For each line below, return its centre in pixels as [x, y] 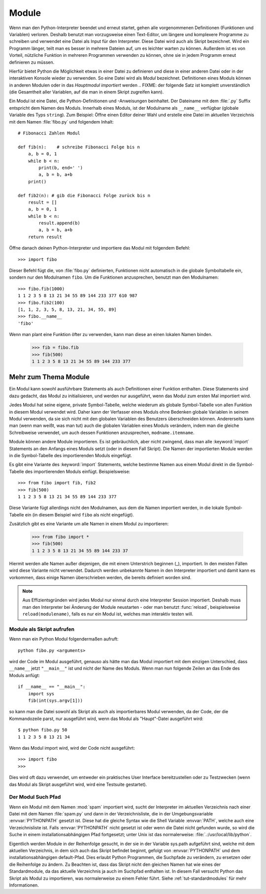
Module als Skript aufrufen [42, 629]
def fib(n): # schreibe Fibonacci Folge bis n [79, 147]
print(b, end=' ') [61, 168]
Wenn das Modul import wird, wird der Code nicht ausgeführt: [72, 748]
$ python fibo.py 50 [43, 730]
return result [45, 237]
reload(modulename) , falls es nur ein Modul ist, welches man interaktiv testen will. [108, 614]
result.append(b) [60, 223]
